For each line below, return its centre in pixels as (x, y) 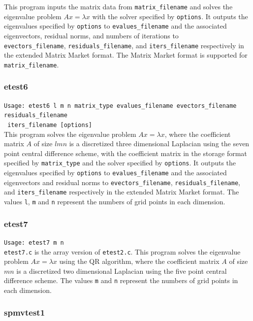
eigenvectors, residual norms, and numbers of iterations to (91, 35)
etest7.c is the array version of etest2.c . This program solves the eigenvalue (122, 251)
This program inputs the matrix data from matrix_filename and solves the (118, 6)
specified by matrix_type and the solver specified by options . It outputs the (120, 163)
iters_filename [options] (50, 125)
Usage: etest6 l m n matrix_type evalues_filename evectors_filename (120, 106)
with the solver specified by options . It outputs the (170, 16)
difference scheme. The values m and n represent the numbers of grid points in (121, 280)
